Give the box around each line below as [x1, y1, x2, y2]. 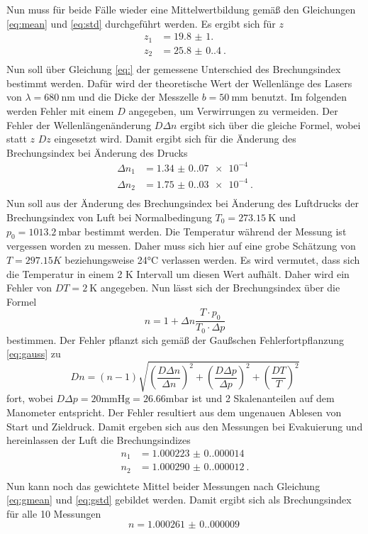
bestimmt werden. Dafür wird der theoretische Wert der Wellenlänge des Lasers [6, 75, 352, 90]
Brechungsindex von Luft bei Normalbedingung [6, 209, 212, 224]
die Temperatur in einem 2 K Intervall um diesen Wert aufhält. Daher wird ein [6, 266, 350, 281]
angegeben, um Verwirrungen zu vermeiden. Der [128, 103, 338, 118]
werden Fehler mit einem [6, 103, 114, 118]
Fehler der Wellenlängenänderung [6, 117, 152, 132]
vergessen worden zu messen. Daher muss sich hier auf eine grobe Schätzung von [6, 238, 356, 253]
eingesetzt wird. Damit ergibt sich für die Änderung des [54, 131, 296, 146]
